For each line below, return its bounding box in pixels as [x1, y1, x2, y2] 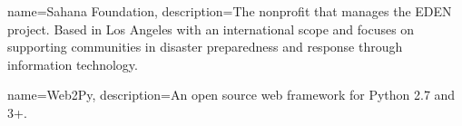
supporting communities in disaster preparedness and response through [7, 37, 403, 56]
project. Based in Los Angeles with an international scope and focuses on [7, 19, 415, 38]
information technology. [7, 54, 138, 73]
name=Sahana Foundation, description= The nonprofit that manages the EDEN [7, 2, 452, 20]
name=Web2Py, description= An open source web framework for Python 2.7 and [7, 85, 456, 104]
